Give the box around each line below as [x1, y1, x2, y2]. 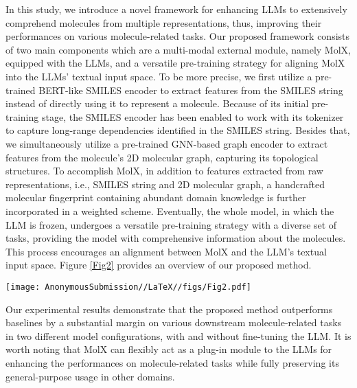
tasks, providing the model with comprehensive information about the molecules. [5, 231, 346, 245]
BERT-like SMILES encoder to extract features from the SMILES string [38, 82, 343, 97]
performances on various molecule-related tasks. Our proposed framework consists [5, 29, 350, 43]
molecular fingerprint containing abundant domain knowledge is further [5, 190, 306, 205]
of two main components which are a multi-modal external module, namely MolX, [5, 42, 351, 56]
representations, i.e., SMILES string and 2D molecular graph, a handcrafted [5, 176, 325, 191]
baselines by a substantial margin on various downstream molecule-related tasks [5, 315, 342, 330]
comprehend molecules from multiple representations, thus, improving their [5, 15, 322, 30]
